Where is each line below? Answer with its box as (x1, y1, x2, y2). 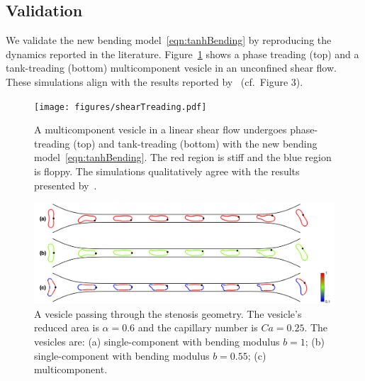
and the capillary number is (137, 320, 258, 335)
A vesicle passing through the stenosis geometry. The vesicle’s (34, 306, 302, 321)
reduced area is (34, 320, 99, 335)
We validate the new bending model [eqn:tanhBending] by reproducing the (6, 33, 332, 48)
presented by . (34, 177, 97, 192)
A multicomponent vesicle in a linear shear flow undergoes (34, 122, 287, 137)
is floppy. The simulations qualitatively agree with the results (34, 164, 300, 179)
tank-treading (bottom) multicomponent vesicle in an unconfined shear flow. (6, 60, 337, 75)
